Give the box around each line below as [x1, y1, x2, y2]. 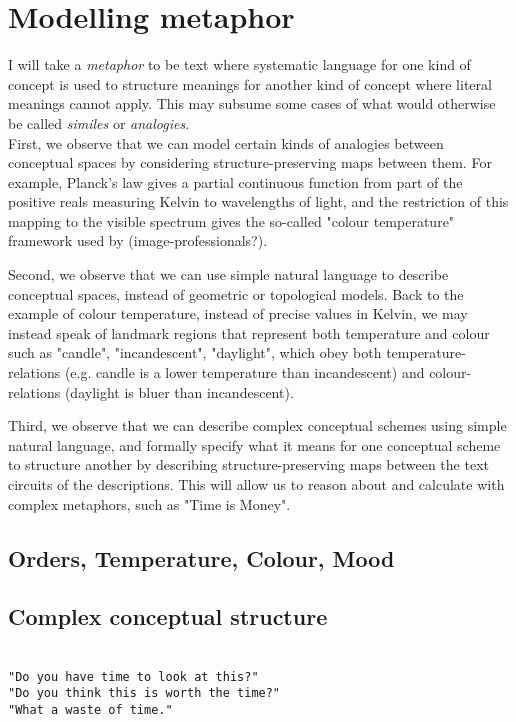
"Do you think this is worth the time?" [8, 686, 281, 701]
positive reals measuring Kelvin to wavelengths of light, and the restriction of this [8, 191, 509, 212]
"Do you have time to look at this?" [8, 669, 259, 684]
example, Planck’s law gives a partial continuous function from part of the [8, 171, 463, 192]
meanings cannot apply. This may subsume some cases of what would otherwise [8, 93, 496, 114]
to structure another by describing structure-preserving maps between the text [8, 454, 489, 475]
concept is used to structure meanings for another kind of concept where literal [8, 73, 492, 94]
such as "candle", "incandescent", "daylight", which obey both [8, 342, 382, 363]
